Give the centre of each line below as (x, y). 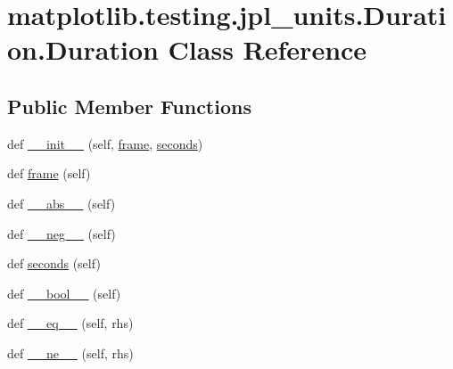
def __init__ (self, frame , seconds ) (105, 143)
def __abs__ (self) (62, 203)
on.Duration (83, 49)
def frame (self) (49, 173)
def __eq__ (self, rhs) (70, 323)
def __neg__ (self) (62, 233)
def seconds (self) (54, 263)
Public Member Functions (129, 106)
